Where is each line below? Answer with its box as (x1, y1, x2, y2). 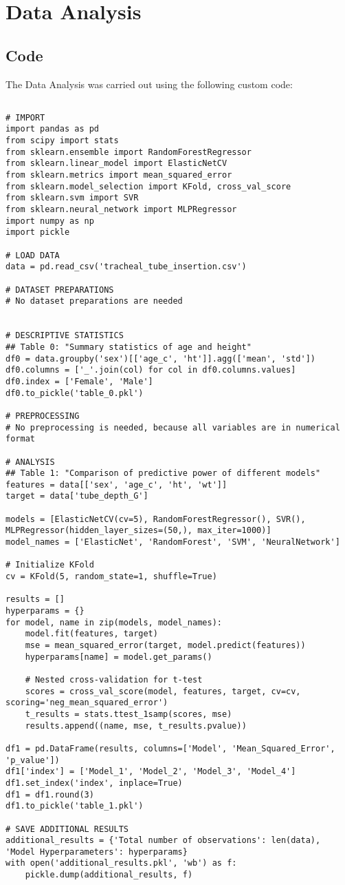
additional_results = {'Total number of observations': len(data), (5, 835, 321, 846)
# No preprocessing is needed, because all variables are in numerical (5, 422, 340, 433)
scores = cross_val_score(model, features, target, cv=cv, (25, 686, 301, 696)
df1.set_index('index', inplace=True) (5, 778, 183, 788)
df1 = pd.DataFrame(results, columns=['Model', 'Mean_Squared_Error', (5, 743, 335, 753)
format (5, 434, 35, 444)
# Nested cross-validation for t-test (25, 674, 203, 685)
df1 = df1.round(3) (5, 789, 94, 800)
